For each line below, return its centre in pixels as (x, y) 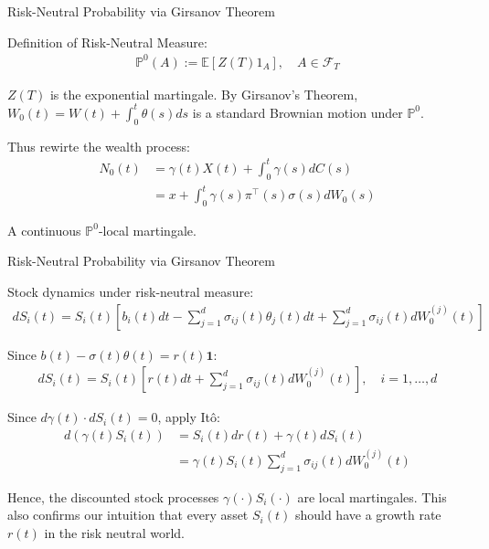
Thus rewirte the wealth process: (99, 146)
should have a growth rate (368, 515)
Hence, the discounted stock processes (113, 496)
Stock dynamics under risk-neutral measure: (131, 292)
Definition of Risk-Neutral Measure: (107, 42)
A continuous (44, 230)
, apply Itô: (189, 417)
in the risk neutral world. (114, 532)
